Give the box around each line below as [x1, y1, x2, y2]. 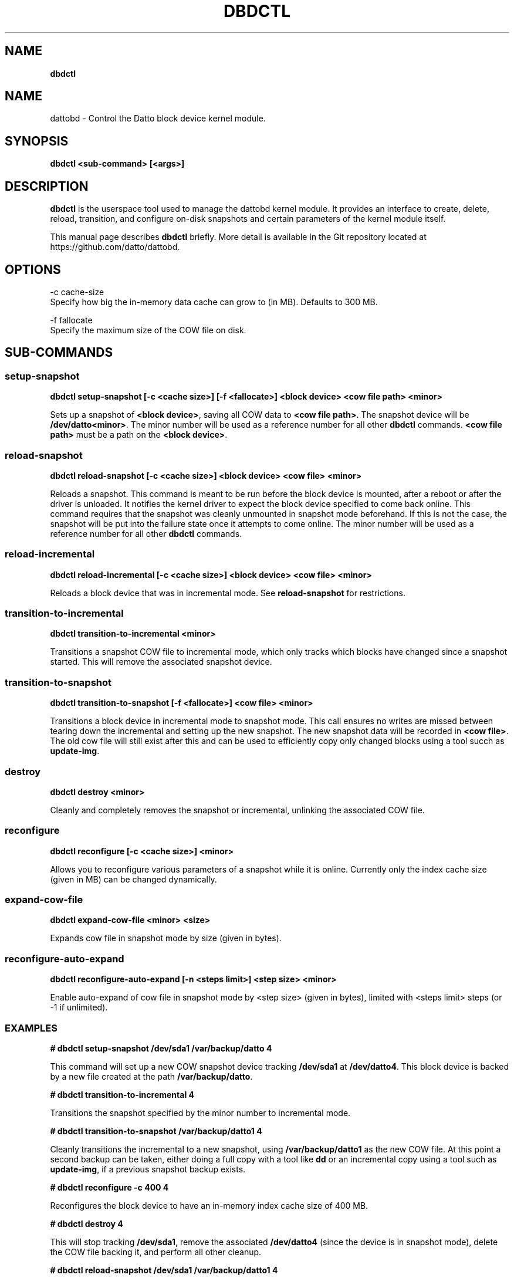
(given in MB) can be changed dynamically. [50, 874, 217, 884]
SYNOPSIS [5, 133, 69, 148]
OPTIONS [5, 262, 61, 277]
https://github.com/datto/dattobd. [50, 242, 180, 252]
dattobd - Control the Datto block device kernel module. [50, 113, 266, 124]
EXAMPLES [5, 1022, 58, 1034]
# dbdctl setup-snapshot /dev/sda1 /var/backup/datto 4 [50, 1043, 272, 1053]
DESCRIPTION [5, 178, 89, 194]
